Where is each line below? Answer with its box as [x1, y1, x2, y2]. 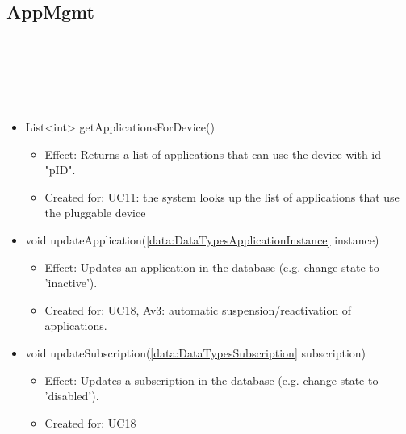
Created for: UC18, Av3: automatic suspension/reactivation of [44, 301, 352, 318]
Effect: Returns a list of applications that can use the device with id [44, 145, 382, 162]
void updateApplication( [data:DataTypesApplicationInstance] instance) [25, 231, 379, 248]
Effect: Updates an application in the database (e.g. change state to [44, 258, 379, 275]
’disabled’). [44, 387, 99, 404]
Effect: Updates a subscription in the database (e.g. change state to [44, 371, 379, 388]
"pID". [44, 161, 76, 178]
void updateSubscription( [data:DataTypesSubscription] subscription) [25, 344, 366, 361]
